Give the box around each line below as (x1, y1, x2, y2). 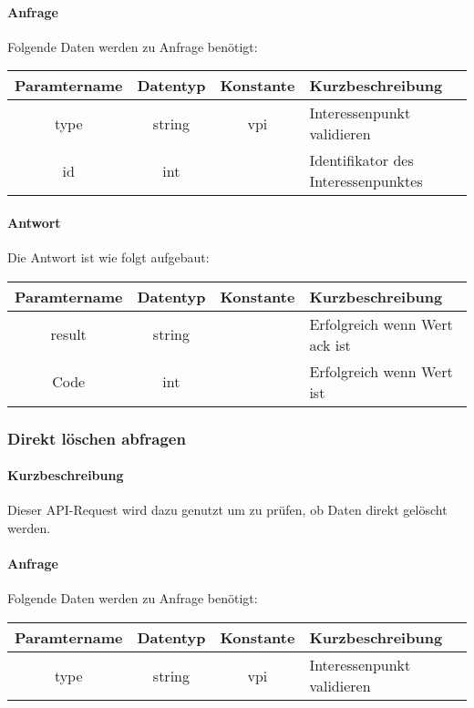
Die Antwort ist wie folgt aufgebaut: (7, 248, 210, 267)
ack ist (309, 333, 351, 355)
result (50, 323, 87, 345)
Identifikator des (309, 149, 414, 171)
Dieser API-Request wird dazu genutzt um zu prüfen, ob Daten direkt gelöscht (7, 500, 448, 519)
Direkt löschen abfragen (7, 426, 186, 449)
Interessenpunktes (309, 170, 423, 192)
